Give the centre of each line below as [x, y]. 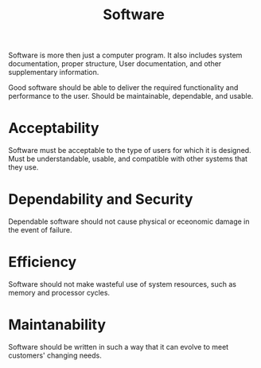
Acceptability [54, 128]
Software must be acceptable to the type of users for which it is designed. [130, 151]
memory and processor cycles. [59, 293]
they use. [23, 167]
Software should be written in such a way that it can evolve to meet [119, 346]
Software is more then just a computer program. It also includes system [125, 55]
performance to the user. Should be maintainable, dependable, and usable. [131, 96]
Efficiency [43, 262]
